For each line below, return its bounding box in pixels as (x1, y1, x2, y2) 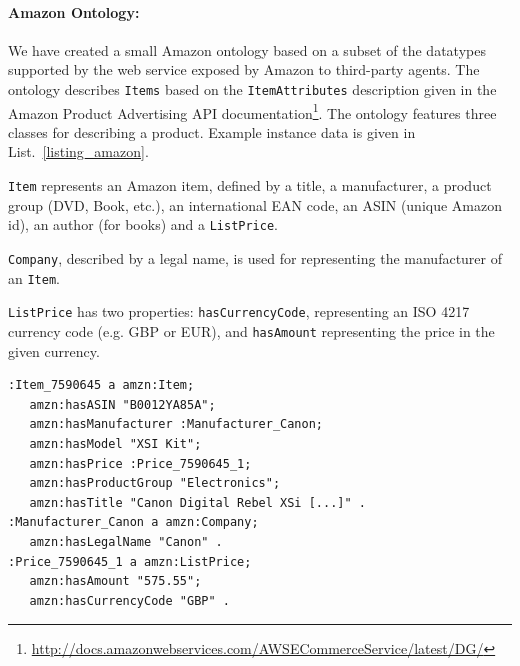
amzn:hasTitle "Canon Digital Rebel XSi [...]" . (29, 495, 366, 510)
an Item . (8, 267, 60, 288)
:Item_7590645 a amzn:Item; (8, 378, 195, 393)
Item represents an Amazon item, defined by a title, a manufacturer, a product (8, 175, 492, 196)
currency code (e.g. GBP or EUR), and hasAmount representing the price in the (8, 320, 495, 341)
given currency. (8, 340, 100, 361)
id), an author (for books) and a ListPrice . (8, 214, 278, 235)
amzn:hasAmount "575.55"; (29, 574, 202, 589)
